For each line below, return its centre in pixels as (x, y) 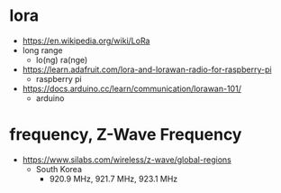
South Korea (59, 169)
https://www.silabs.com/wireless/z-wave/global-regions (127, 160)
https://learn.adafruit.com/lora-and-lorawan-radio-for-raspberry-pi (147, 69)
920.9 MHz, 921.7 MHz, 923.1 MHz (113, 179)
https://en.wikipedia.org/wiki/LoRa (86, 41)
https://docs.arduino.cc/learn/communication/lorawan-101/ (131, 88)
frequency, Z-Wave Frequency (126, 135)
